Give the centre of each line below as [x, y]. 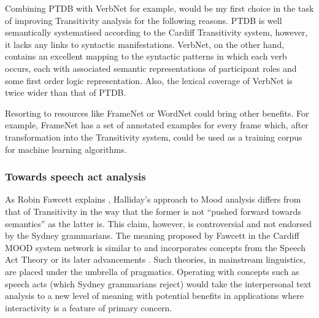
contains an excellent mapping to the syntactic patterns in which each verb [146, 56]
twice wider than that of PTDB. [66, 92]
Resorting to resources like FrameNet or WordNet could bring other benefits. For [157, 113]
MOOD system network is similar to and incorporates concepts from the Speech [156, 247]
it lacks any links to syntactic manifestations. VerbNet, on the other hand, [145, 44]
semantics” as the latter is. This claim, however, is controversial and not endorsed [159, 223]
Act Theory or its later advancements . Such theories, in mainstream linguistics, [155, 259]
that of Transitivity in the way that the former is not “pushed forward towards [153, 211]
